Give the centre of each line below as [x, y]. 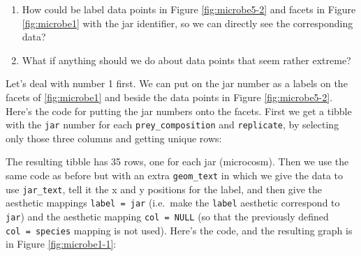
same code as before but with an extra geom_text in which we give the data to [175, 175]
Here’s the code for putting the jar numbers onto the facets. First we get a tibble [179, 111]
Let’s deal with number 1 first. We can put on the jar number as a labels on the [177, 83]
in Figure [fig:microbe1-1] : [61, 244]
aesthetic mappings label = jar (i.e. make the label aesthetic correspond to [173, 203]
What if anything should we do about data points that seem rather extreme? [186, 60]
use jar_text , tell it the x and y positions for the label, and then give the [164, 189]
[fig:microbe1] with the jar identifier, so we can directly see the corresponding [187, 23]
